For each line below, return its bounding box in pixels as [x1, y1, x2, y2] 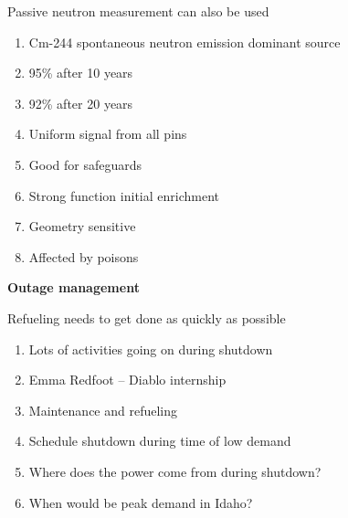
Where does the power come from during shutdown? [28, 461, 322, 481]
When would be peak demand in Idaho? [28, 492, 253, 512]
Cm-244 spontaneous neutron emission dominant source [28, 32, 341, 51]
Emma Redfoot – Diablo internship [28, 370, 227, 389]
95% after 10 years [28, 63, 133, 82]
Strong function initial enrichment [28, 185, 219, 205]
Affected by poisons [28, 247, 139, 266]
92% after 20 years [28, 93, 133, 112]
